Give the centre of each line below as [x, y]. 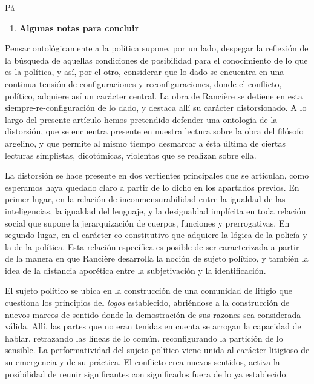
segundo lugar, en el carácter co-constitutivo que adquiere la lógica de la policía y [156, 235]
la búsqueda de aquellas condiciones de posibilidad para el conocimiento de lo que [156, 60]
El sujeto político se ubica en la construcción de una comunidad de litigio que [149, 290]
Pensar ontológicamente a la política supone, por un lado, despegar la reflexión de [157, 48]
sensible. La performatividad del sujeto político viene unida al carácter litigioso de [157, 350]
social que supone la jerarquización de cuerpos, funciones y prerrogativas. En [147, 223]
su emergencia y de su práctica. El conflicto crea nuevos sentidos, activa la [142, 362]
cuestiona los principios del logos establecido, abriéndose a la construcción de [147, 303]
